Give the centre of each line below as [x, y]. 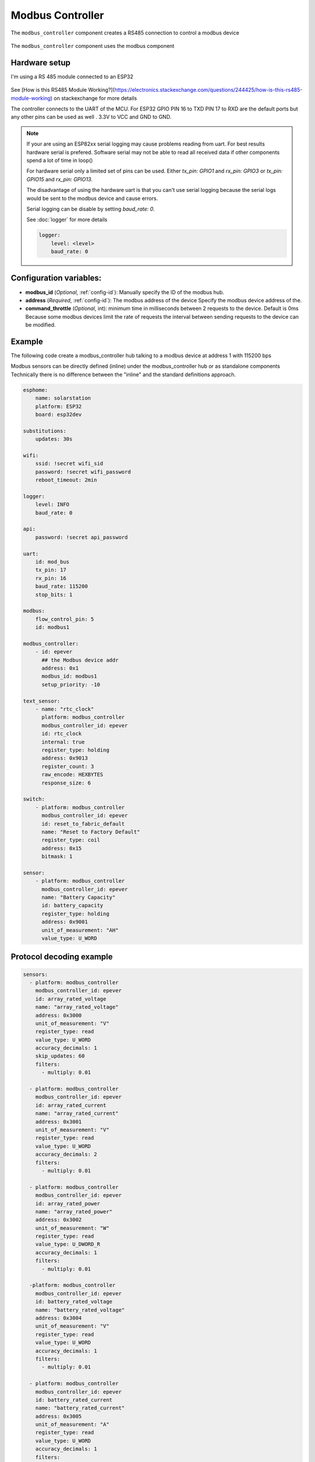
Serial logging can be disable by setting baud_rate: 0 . [91, 209]
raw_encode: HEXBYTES [72, 775]
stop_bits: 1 [54, 594]
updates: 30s [54, 439]
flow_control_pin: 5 [65, 619]
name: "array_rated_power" [74, 1211]
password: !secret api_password [82, 537]
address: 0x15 [62, 848]
